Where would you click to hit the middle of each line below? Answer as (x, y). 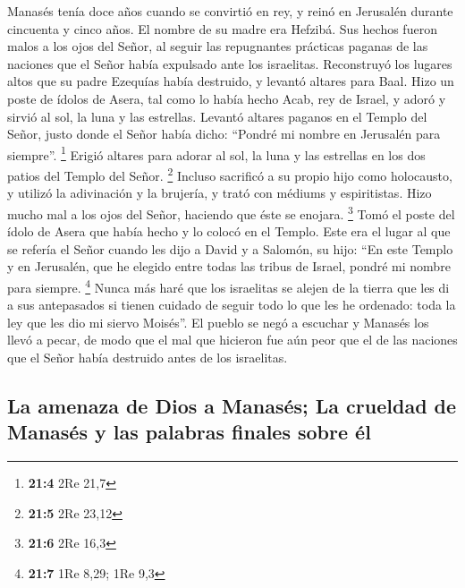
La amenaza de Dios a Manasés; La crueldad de (232, 405)
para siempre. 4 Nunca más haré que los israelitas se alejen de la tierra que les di (228, 285)
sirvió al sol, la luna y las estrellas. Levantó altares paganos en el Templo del (217, 116)
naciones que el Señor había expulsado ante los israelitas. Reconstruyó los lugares (230, 63)
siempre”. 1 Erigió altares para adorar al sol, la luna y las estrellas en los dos (216, 153)
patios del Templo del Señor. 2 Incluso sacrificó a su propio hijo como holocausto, (230, 174)
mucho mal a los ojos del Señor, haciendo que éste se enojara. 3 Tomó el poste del (231, 212)
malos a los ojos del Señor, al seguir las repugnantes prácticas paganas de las (218, 46)
